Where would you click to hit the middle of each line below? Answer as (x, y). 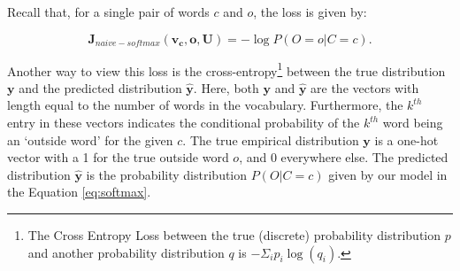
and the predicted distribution (100, 87)
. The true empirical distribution (271, 139)
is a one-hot (406, 139)
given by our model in (388, 174)
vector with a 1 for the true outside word (118, 157)
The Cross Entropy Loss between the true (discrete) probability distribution (234, 235)
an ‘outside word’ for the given (90, 139)
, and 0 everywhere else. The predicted (344, 157)
